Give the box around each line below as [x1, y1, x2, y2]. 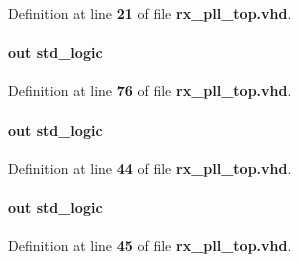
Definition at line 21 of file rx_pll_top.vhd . [8, 3, 292, 23]
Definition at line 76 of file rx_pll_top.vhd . [8, 80, 292, 101]
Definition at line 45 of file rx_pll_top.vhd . [8, 235, 292, 256]
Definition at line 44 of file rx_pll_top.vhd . [8, 157, 292, 178]
